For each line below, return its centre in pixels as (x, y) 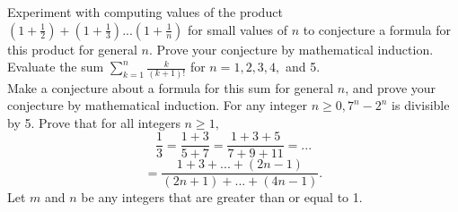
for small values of (238, 29)
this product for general (72, 49)
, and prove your (391, 87)
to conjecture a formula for (377, 29)
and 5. (303, 67)
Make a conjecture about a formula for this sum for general (171, 87)
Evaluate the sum (56, 67)
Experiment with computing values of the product (145, 12)
